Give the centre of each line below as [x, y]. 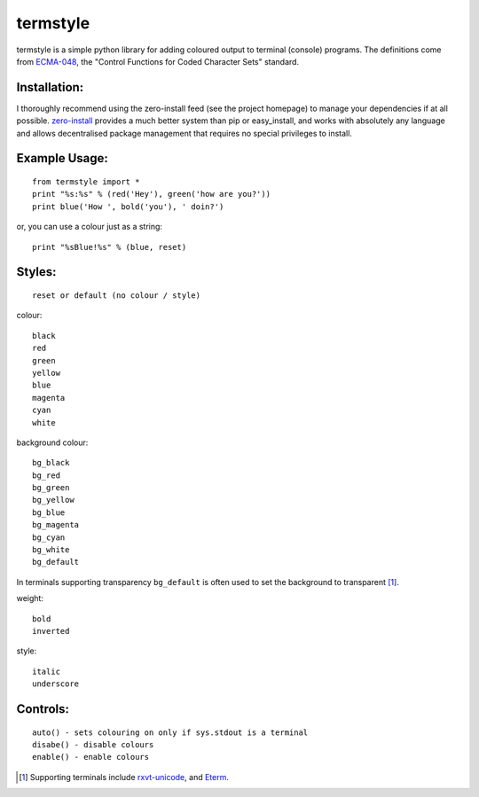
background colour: [52, 442]
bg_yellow [53, 500]
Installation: [50, 87]
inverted [51, 631]
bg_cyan [49, 537]
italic [47, 671]
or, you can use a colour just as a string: [90, 227]
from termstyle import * [86, 182]
